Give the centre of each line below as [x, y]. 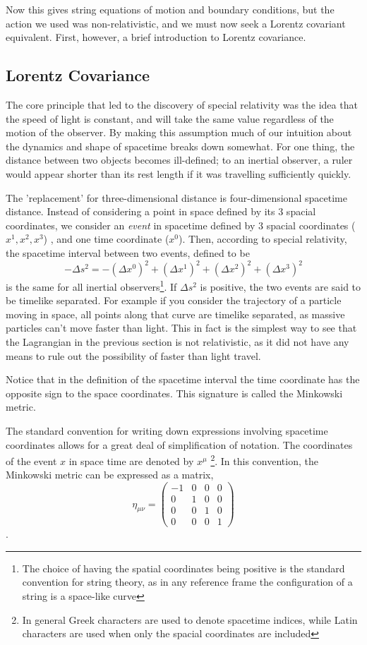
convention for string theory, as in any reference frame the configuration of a [187, 582]
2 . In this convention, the [264, 460]
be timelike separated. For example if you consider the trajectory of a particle [174, 300]
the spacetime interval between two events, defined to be [128, 252]
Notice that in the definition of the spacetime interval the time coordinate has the [183, 379]
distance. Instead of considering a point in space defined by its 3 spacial [161, 211]
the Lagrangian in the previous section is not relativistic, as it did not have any [178, 342]
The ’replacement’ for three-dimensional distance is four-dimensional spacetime [176, 197]
